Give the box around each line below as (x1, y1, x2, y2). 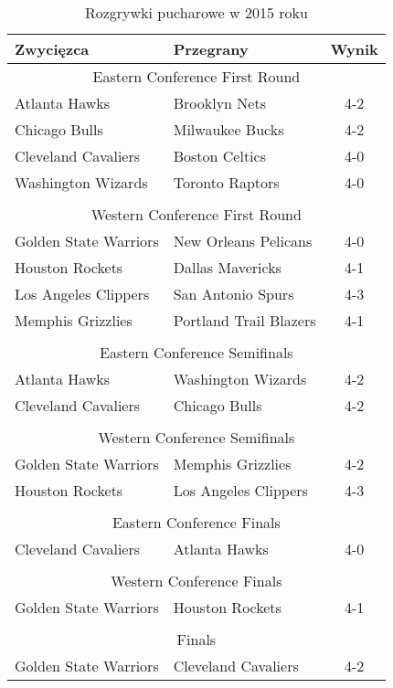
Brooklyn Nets (173, 92, 266, 113)
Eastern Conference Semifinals (100, 342, 293, 363)
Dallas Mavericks (173, 257, 281, 278)
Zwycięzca (15, 38, 90, 59)
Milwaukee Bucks (173, 119, 284, 140)
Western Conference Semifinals (98, 427, 295, 448)
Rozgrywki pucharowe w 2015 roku (84, 2, 308, 23)
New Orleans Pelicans (173, 230, 313, 251)
